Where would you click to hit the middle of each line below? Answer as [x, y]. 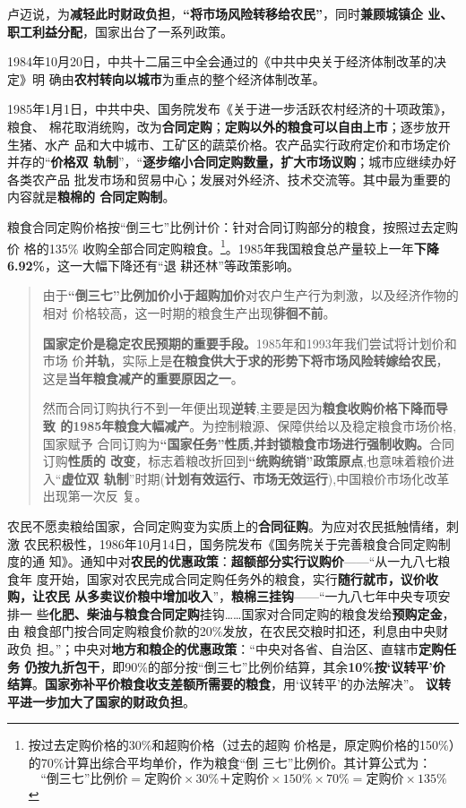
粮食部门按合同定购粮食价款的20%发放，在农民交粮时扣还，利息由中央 [230, 631]
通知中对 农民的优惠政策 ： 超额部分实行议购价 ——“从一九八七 [259, 561]
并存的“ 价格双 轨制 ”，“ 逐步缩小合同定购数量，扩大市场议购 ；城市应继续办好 [232, 162]
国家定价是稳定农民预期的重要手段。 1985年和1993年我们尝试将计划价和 [250, 343]
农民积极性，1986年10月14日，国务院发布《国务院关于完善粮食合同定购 [231, 543]
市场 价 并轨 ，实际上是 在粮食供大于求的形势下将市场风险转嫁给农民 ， [246, 361]
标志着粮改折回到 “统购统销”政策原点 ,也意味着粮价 [295, 461]
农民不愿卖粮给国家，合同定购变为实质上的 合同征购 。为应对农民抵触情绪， [227, 525]
